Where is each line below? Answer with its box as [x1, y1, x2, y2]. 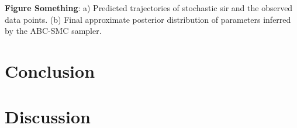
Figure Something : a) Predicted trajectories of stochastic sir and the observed [5, 2, 293, 13]
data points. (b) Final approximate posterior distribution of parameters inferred [5, 13, 291, 25]
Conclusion [5, 58, 95, 82]
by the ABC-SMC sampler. [5, 25, 102, 37]
